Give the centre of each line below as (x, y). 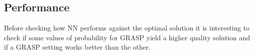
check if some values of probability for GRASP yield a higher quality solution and (127, 37)
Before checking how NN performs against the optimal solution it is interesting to (127, 28)
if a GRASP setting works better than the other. (77, 47)
